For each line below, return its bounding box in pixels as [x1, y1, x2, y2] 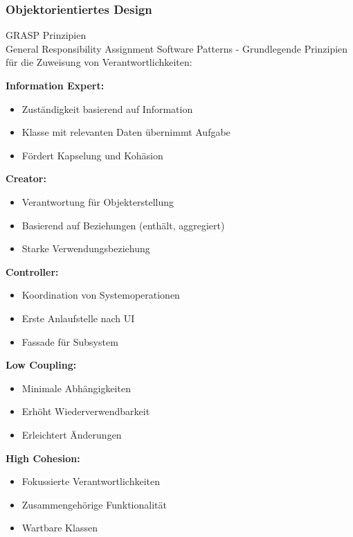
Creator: [6, 171, 46, 186]
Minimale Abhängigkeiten [21, 380, 131, 395]
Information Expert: [6, 78, 105, 92]
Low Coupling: [6, 358, 77, 372]
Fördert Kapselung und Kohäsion [21, 148, 163, 162]
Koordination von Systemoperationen [21, 288, 180, 302]
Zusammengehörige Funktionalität [21, 497, 167, 511]
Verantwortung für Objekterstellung [21, 194, 174, 209]
